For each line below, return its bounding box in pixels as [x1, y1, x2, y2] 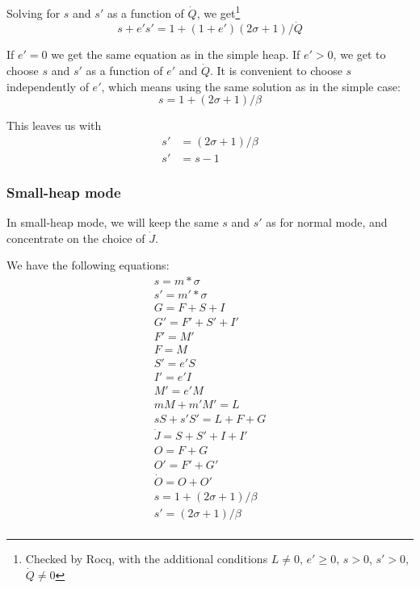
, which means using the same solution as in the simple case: [101, 77, 401, 94]
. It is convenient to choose [210, 62, 342, 79]
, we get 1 [196, 2, 241, 21]
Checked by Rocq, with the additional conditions [25, 549, 268, 566]
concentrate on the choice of [6, 229, 145, 246]
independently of [6, 77, 89, 94]
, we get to [333, 46, 386, 63]
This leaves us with [6, 117, 102, 134]
